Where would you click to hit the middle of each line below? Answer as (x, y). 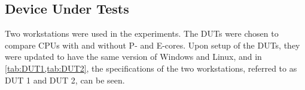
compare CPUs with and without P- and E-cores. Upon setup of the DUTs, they (152, 45)
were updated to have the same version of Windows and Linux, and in (133, 57)
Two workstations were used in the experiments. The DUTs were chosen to (142, 33)
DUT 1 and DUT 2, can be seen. (65, 80)
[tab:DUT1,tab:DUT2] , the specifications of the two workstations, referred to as (151, 68)
